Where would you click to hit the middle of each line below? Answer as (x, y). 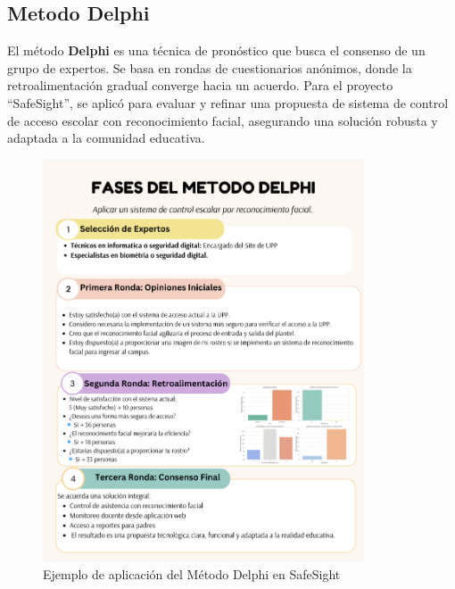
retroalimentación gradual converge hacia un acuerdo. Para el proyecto (200, 85)
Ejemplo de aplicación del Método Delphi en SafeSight (192, 573)
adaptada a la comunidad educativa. (106, 138)
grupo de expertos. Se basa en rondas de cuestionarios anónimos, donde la (210, 67)
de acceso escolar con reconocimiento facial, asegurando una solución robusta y (223, 120)
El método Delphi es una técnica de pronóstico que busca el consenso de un (216, 50)
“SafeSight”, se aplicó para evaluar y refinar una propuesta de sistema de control (228, 102)
